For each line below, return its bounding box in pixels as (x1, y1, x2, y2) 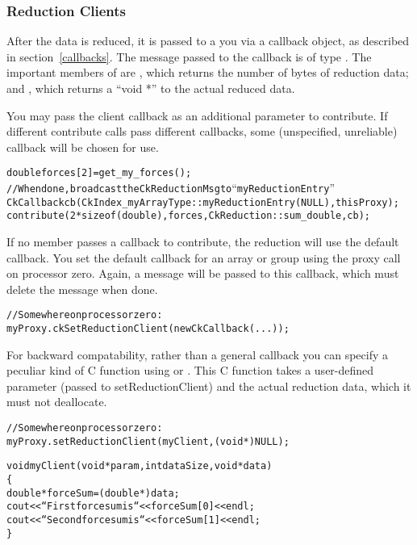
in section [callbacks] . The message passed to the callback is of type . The (6, 48, 372, 65)
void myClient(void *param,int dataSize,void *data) (6, 460, 273, 472)
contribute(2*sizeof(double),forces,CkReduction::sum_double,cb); (6, 210, 371, 222)
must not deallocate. (6, 393, 107, 410)
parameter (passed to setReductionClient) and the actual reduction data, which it (6, 377, 411, 394)
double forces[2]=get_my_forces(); (6, 167, 192, 179)
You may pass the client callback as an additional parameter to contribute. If (6, 107, 388, 124)
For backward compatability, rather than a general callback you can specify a (6, 346, 388, 363)
